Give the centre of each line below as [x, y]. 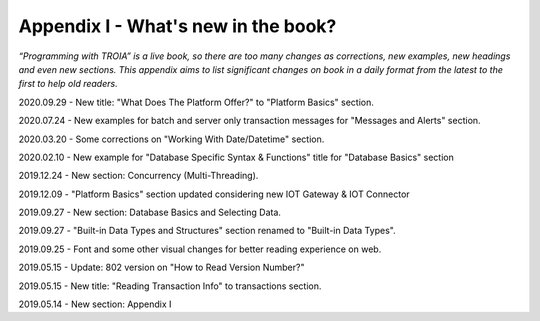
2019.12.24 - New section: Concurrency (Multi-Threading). [138, 176]
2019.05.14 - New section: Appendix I [95, 304]
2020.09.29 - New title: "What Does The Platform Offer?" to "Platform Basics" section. [196, 102]
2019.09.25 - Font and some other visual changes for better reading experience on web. [200, 249]
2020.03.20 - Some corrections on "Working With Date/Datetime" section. [171, 139]
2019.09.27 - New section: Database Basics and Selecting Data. [150, 212]
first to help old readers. [68, 84]
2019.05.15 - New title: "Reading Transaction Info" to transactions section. [170, 286]
